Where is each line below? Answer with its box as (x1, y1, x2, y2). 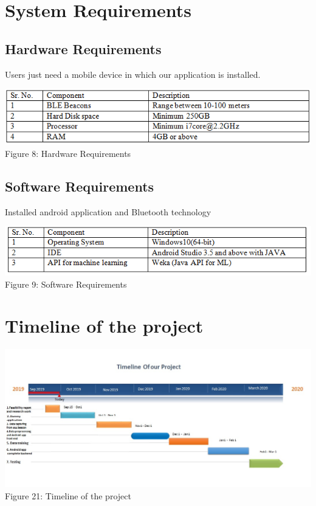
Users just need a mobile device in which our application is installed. (5, 68, 261, 80)
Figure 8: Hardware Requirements (5, 147, 131, 159)
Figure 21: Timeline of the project (5, 489, 131, 502)
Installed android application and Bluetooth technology (5, 205, 211, 218)
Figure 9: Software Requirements (5, 277, 127, 290)
